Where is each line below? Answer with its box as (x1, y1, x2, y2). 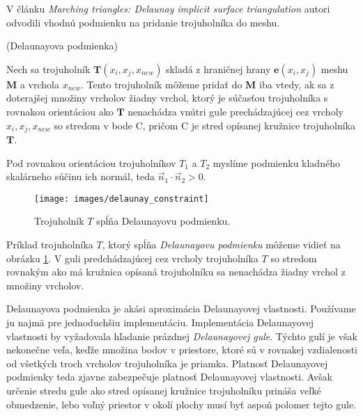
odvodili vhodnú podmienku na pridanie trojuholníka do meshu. (6, 15, 280, 29)
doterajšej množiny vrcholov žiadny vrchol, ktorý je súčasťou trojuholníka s (6, 90, 328, 105)
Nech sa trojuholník (6, 61, 91, 76)
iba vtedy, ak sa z (259, 77, 334, 91)
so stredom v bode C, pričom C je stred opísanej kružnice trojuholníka (54, 118, 356, 132)
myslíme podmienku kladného (213, 155, 340, 170)
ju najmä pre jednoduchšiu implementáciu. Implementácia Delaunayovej (6, 315, 314, 330)
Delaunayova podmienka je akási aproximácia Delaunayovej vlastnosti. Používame (6, 301, 356, 316)
